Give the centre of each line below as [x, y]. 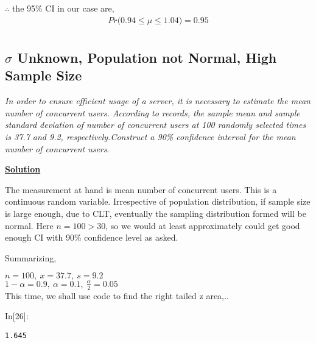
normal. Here [29, 225]
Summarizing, [31, 257]
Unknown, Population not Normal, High [147, 58]
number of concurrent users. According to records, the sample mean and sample [153, 112]
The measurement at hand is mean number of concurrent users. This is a [141, 189]
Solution [23, 169]
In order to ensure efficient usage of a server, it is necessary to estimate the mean [158, 101]
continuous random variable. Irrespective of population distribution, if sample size [158, 201]
